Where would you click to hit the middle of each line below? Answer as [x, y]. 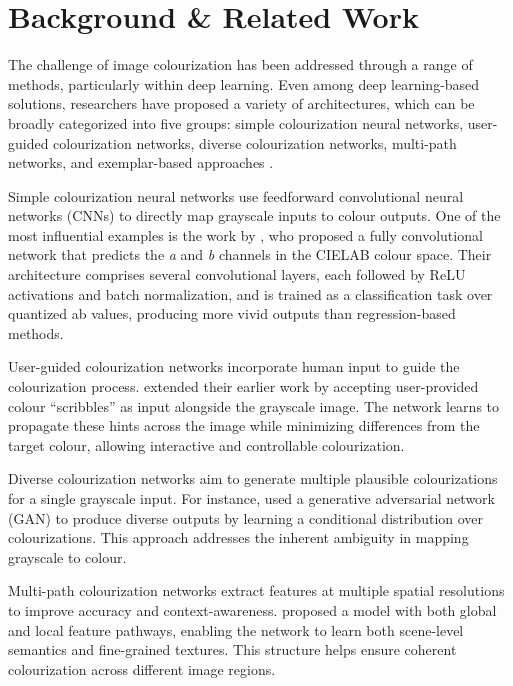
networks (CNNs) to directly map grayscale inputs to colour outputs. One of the [254, 215]
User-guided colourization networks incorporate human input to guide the [234, 366]
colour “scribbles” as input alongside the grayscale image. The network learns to [254, 405]
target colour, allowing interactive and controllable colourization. [206, 444]
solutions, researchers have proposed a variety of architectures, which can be [241, 103]
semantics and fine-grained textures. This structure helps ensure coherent [232, 649]
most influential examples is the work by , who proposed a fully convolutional [245, 234]
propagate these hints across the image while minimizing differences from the [244, 425]
